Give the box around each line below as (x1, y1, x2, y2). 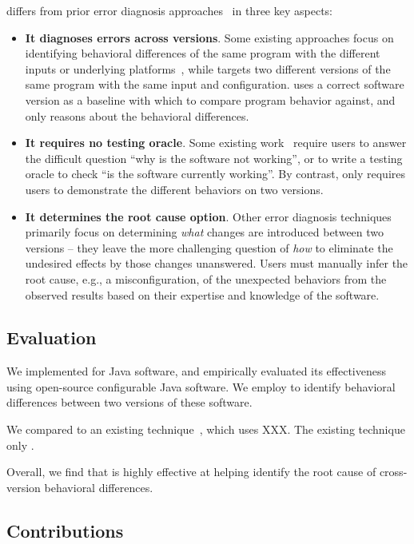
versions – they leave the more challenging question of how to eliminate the (25, 239, 393, 256)
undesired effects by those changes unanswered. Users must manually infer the (25, 255, 408, 272)
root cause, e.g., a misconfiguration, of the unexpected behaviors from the (25, 270, 387, 287)
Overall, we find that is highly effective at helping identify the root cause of (6, 463, 376, 480)
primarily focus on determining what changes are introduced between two (25, 224, 384, 240)
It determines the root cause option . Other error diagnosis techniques (25, 208, 392, 224)
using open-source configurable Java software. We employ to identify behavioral (6, 378, 396, 395)
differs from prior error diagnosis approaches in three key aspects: (6, 2, 332, 18)
